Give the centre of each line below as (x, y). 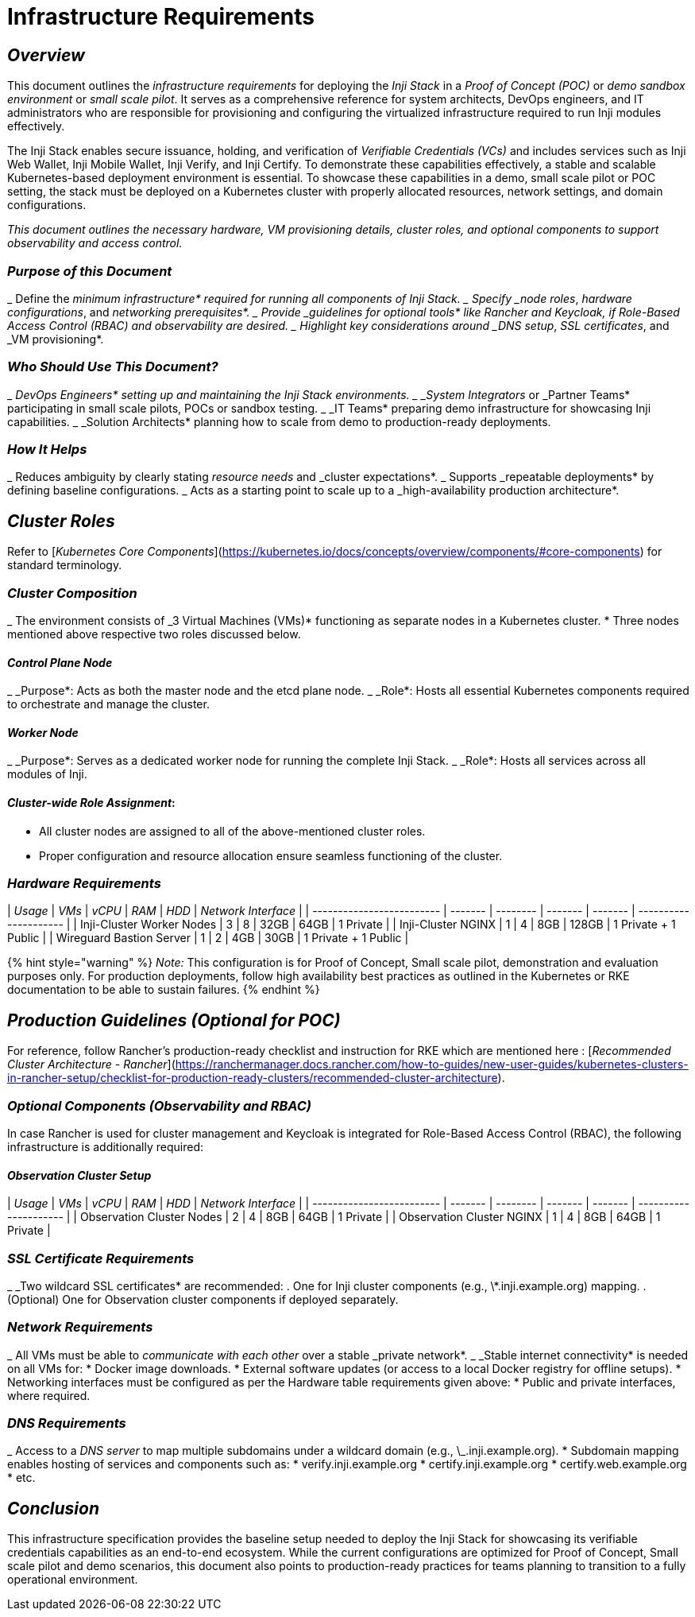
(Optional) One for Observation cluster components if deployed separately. (203, 1299)
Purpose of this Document (90, 271)
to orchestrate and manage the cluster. (108, 704)
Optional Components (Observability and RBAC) (159, 1105)
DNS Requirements (67, 1423)
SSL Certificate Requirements (101, 1258)
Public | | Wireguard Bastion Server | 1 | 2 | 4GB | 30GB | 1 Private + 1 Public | (208, 938)
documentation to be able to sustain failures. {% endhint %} (164, 990)
